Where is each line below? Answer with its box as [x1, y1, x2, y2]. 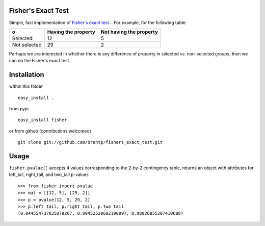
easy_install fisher [18, 117, 67, 123]
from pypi [9, 105, 29, 111]
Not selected [12, 41, 42, 48]
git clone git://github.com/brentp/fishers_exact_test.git [18, 140, 163, 145]
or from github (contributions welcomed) [9, 128, 92, 134]
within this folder [9, 83, 43, 89]
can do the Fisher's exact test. [9, 58, 71, 64]
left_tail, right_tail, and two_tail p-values [9, 172, 89, 177]
